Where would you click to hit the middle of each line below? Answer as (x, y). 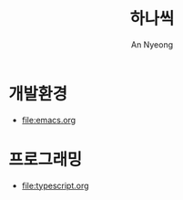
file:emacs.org (49, 120)
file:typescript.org (55, 185)
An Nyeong (152, 44)
